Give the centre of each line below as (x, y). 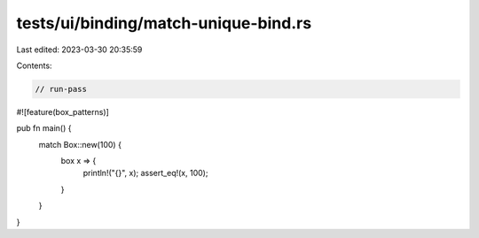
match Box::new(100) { (80, 144)
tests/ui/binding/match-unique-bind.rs (164, 23)
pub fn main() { (44, 128)
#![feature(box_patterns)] (63, 111)
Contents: (34, 65)
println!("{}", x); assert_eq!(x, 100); (145, 173)
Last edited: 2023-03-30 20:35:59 (79, 50)
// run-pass (61, 89)
